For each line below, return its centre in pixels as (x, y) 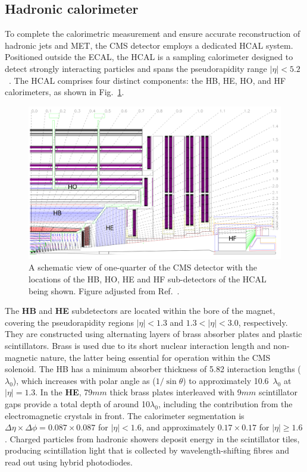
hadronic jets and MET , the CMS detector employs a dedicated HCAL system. (149, 45)
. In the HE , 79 (64, 392)
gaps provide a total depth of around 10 (78, 404)
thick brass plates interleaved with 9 (176, 392)
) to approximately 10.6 (226, 380)
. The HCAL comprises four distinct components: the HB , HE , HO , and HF (148, 80)
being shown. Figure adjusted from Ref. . (104, 290)
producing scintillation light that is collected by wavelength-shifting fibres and (147, 450)
